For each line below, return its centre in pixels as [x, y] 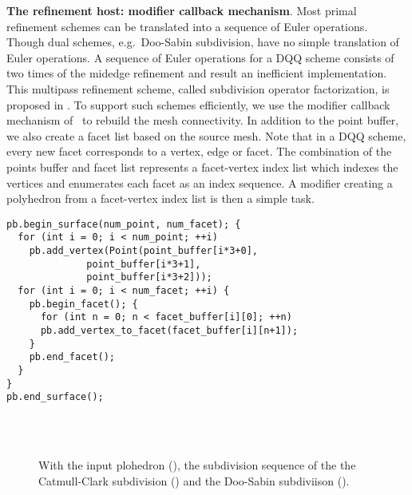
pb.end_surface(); [55, 397]
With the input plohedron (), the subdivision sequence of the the [197, 465]
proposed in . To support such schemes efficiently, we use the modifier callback [198, 104]
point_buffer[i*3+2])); [149, 277]
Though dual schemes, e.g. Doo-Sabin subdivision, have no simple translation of [203, 42]
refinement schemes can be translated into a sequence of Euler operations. [187, 26]
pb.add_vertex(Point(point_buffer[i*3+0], [143, 251]
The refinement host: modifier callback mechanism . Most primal [182, 10]
